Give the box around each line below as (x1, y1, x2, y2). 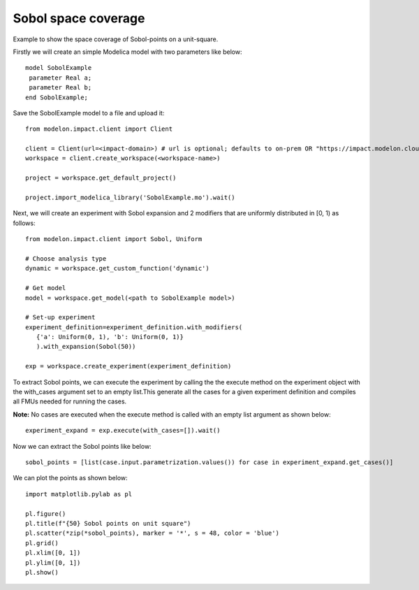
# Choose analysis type (25, 254, 107, 262)
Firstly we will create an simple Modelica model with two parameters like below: (13, 48, 242, 56)
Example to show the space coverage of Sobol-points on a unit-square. (13, 35, 219, 43)
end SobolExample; (25, 93, 89, 101)
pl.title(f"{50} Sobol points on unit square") (25, 519, 191, 527)
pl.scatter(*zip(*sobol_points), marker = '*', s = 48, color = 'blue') (25, 529, 279, 538)
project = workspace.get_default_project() (25, 174, 177, 182)
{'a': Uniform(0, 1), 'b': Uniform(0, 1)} (36, 333, 184, 341)
